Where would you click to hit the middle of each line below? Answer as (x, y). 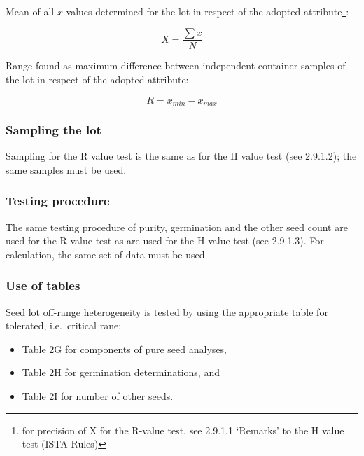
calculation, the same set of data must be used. (107, 254)
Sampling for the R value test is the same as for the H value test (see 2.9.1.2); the (181, 156)
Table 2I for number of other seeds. (98, 395)
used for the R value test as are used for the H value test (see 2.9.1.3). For (165, 241)
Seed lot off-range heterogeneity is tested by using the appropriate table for (167, 311)
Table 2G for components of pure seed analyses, (124, 348)
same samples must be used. (66, 169)
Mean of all (30, 11)
